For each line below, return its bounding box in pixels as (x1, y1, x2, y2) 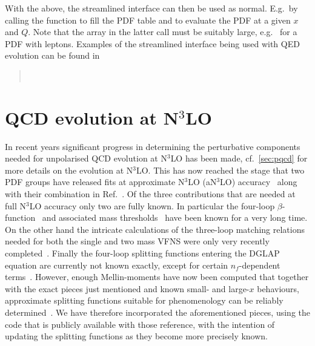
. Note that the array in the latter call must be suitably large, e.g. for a (28, 25, 297, 38)
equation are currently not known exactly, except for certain (5, 258, 228, 271)
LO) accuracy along (220, 175, 297, 188)
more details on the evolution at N (5, 163, 133, 176)
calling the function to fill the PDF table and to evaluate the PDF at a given (5, 13, 291, 26)
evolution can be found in (5, 49, 100, 62)
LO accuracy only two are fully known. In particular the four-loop (29, 199, 275, 212)
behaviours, (257, 282, 299, 295)
